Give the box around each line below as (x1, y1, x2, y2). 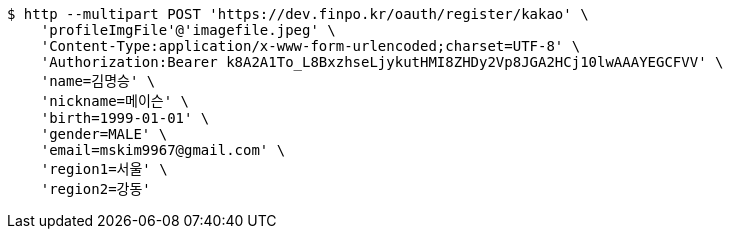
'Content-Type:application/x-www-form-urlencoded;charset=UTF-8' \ (40, 38, 581, 54)
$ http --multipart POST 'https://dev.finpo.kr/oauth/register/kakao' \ (7, 6, 589, 22)
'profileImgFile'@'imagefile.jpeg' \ (40, 22, 336, 38)
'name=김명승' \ (40, 73, 156, 89)
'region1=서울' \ (40, 161, 168, 177)
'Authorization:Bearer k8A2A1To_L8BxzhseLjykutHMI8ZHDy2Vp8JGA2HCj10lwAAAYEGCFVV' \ (40, 54, 724, 70)
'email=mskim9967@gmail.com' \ (40, 142, 286, 158)
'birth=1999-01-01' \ (40, 110, 210, 126)
